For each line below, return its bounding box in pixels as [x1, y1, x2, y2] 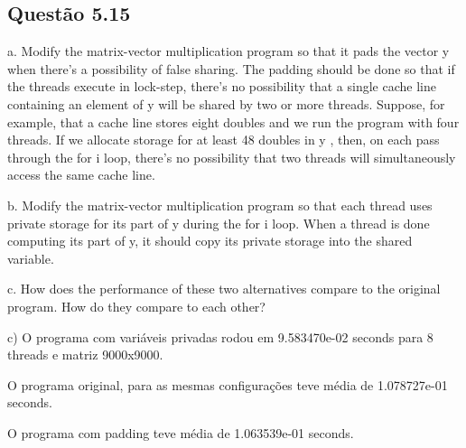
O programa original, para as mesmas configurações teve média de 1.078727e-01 [7, 375, 448, 394]
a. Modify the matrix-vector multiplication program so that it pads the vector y [7, 42, 450, 61]
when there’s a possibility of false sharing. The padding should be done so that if [7, 59, 455, 78]
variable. [7, 248, 54, 267]
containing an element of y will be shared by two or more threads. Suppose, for [7, 94, 445, 113]
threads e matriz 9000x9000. [7, 345, 163, 364]
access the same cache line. [7, 165, 155, 184]
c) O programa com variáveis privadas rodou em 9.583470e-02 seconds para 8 [7, 327, 433, 346]
